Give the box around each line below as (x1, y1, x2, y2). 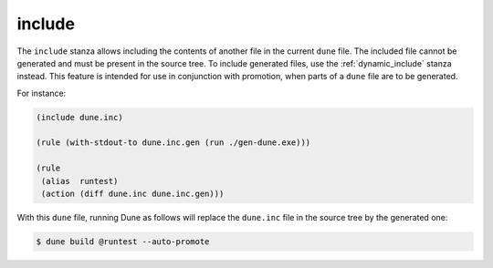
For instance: (16, 88, 67, 98)
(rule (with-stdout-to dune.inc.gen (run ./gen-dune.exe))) (36, 138, 311, 148)
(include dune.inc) (36, 112, 123, 122)
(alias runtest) (41, 176, 119, 186)
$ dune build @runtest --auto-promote (36, 237, 210, 247)
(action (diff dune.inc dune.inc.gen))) (41, 189, 225, 200)
